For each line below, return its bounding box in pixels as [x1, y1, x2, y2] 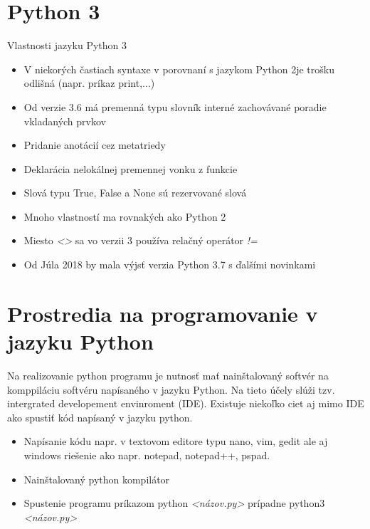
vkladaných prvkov [23, 113, 106, 128]
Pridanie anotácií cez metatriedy [23, 137, 166, 152]
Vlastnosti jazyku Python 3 [7, 38, 127, 53]
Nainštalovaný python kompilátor [23, 471, 170, 486]
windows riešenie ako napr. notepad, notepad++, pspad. [23, 447, 270, 462]
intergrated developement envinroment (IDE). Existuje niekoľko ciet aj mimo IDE [7, 396, 364, 411]
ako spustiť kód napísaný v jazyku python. [7, 409, 193, 424]
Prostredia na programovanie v [7, 298, 318, 328]
